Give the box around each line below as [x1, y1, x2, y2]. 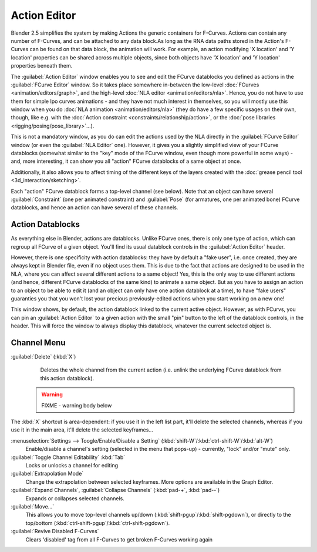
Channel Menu [11, 337, 66, 347]
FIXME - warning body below [41, 402, 112, 409]
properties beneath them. [11, 62, 73, 69]
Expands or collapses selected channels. [25, 494, 124, 502]
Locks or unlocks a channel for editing [25, 461, 119, 469]
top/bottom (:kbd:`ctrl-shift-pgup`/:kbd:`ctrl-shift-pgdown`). [25, 519, 170, 526]
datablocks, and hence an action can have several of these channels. [11, 204, 178, 211]
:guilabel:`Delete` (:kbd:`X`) [11, 353, 76, 360]
